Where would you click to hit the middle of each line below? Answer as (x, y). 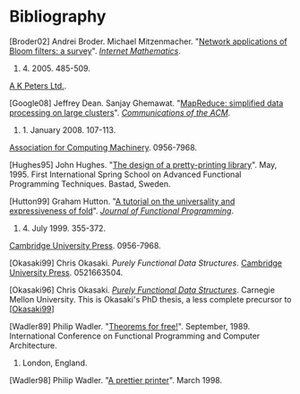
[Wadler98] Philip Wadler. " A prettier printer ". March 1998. (116, 380)
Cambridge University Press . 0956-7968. (85, 245)
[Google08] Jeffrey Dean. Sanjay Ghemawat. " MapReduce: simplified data (146, 103)
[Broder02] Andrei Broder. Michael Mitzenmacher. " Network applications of (149, 41)
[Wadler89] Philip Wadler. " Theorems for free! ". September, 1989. (130, 326)
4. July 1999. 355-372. (64, 228)
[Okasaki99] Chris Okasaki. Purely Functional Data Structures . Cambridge (146, 263)
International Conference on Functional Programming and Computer (135, 336)
